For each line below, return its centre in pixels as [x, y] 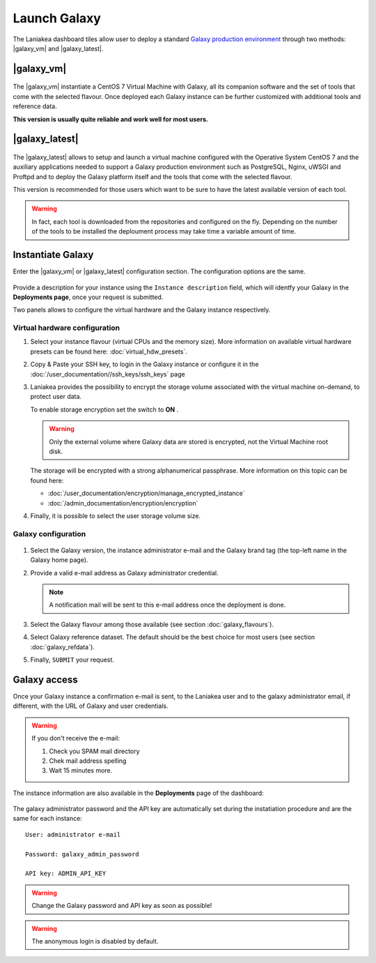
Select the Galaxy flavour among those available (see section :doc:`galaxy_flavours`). [152, 624]
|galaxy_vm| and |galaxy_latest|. [58, 48]
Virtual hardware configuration [66, 328]
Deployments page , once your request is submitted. [88, 297]
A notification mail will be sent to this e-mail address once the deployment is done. [167, 605]
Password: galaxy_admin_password [82, 854]
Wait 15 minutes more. [81, 771]
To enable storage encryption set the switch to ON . [104, 409]
